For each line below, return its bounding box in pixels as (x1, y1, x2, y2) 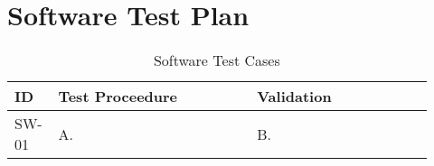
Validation (257, 86, 332, 107)
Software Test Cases (153, 50, 280, 71)
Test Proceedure (58, 86, 178, 107)
